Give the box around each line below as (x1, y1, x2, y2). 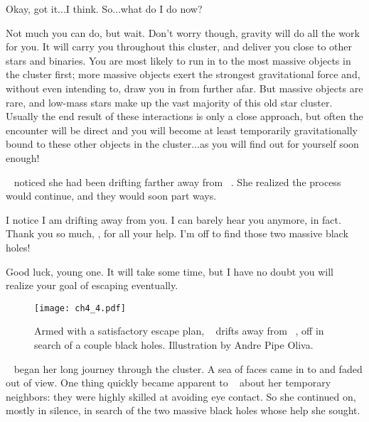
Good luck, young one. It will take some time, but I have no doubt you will (6, 264, 334, 278)
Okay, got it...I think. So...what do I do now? (6, 1, 203, 16)
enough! (6, 150, 40, 165)
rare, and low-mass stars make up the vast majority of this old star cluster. (6, 94, 333, 109)
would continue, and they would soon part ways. (6, 188, 217, 203)
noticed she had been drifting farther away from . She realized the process (14, 174, 341, 189)
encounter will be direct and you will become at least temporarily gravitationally (6, 122, 358, 137)
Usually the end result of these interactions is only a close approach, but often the (6, 109, 363, 124)
